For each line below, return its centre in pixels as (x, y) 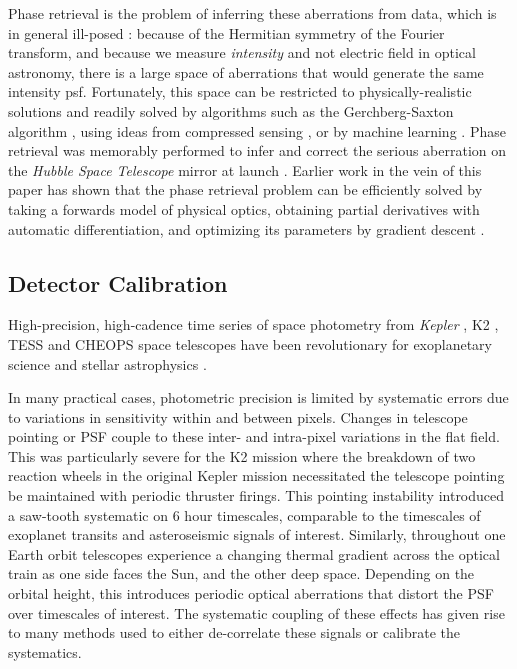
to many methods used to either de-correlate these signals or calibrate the (234, 632)
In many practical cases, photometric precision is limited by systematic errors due (258, 397)
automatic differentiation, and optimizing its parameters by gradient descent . (246, 228)
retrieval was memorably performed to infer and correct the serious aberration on (257, 150)
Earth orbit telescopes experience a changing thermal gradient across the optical (254, 553)
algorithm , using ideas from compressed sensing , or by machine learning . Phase (257, 130)
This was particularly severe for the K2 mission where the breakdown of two (242, 455)
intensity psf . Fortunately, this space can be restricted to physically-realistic (240, 91)
